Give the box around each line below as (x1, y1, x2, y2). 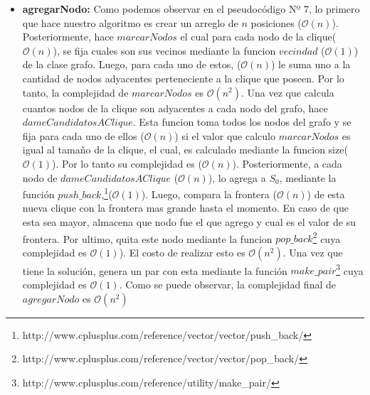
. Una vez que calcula (240, 85, 334, 99)
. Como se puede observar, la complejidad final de (119, 277, 336, 292)
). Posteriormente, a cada (232, 156, 342, 171)
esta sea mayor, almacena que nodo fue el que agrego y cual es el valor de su (22, 214, 356, 229)
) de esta (307, 186, 345, 201)
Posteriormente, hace (22, 29, 114, 44)
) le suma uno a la (271, 57, 351, 72)
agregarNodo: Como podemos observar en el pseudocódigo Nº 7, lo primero (22, 1, 360, 16)
